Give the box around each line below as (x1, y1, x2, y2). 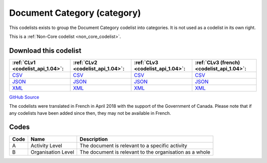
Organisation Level (30, 148, 74, 155)
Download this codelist (9, 46, 82, 55)
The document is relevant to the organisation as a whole (80, 148, 211, 155)
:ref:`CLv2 (73, 59, 97, 66)
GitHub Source (9, 94, 40, 100)
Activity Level (30, 142, 62, 149)
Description (80, 135, 108, 142)
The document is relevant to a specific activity (80, 142, 187, 149)
